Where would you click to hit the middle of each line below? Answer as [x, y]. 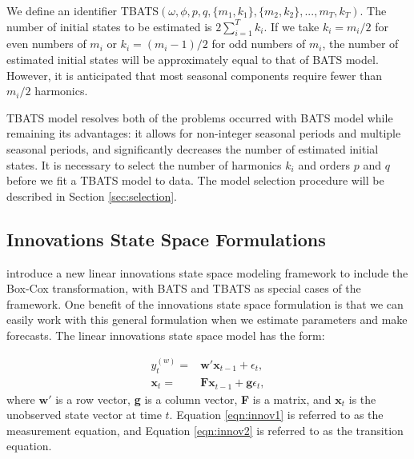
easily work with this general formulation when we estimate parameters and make [207, 319]
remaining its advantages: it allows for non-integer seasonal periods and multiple [204, 133]
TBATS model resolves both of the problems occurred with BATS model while [200, 117]
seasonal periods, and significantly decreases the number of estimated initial [193, 148]
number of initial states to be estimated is [109, 26]
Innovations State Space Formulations [166, 239]
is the [362, 399]
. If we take [291, 26]
